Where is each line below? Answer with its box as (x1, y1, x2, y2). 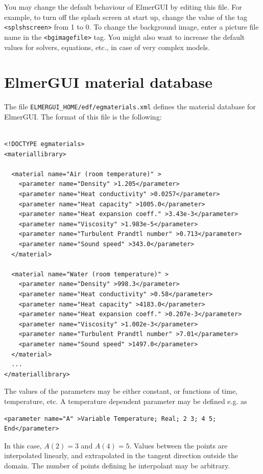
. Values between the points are (129, 440, 228, 451)
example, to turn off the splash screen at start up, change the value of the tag (4, 11, 247, 22)
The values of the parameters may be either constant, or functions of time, (4, 386, 237, 396)
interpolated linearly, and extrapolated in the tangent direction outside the (4, 450, 238, 461)
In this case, (4, 440, 42, 451)
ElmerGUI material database (4, 72, 212, 92)
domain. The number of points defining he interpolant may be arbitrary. (4, 460, 230, 470)
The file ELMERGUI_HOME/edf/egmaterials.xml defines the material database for (4, 101, 256, 112)
